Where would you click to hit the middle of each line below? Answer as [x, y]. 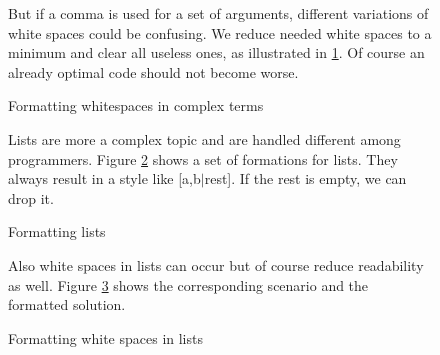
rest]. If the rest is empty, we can [305, 178]
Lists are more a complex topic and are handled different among [204, 138]
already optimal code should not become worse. [153, 71]
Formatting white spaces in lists [105, 337]
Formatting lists [57, 231]
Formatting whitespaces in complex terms [136, 105]
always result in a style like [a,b [104, 178]
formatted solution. [67, 304]
